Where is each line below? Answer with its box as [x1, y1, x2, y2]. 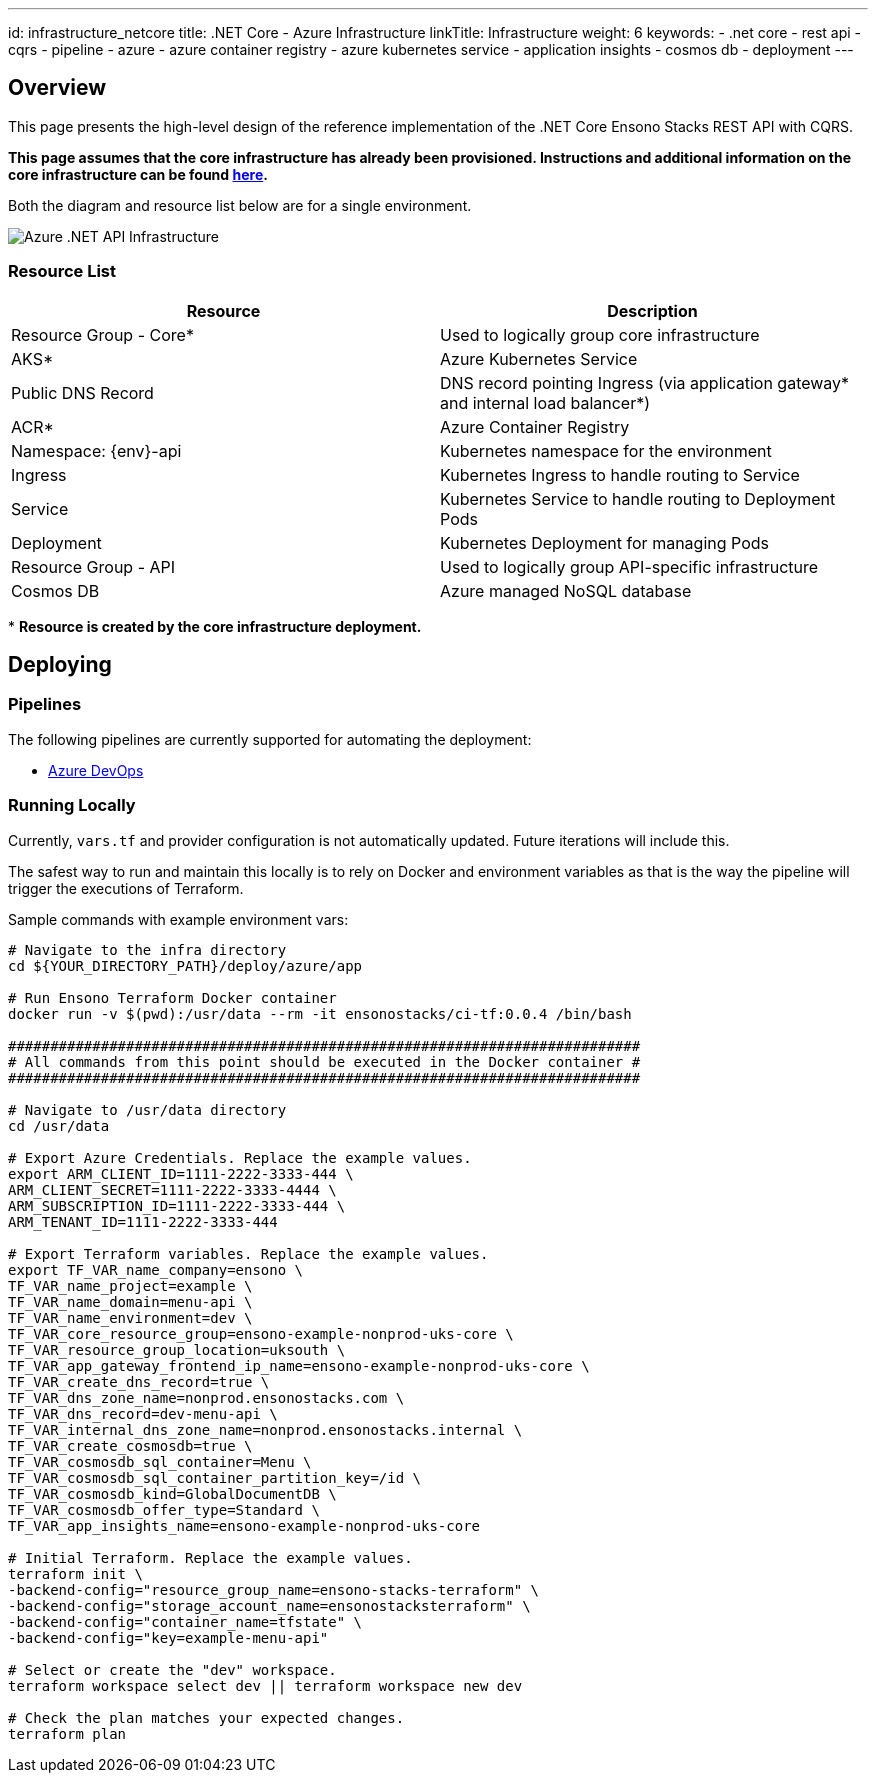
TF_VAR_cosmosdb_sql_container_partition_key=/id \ [8, 1469, 422, 1486]
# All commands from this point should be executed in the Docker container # [8, 1053, 641, 1070]
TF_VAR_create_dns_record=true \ [8, 1373, 270, 1390]
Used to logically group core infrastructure [440, 324, 760, 345]
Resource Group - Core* [11, 324, 194, 345]
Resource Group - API [11, 556, 176, 577]
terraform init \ [8, 1565, 143, 1582]
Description [607, 300, 698, 321]
